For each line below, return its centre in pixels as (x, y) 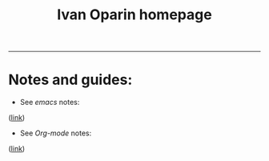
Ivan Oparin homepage (134, 15)
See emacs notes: (50, 103)
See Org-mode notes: (56, 133)
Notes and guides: (70, 80)
